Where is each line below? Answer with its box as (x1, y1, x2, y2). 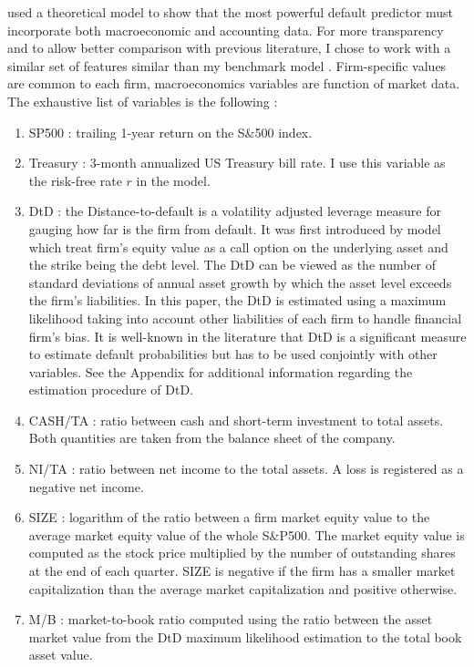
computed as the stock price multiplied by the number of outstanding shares (28, 543, 456, 562)
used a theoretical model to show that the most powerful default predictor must (7, 3, 453, 21)
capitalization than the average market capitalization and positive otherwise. (28, 579, 458, 598)
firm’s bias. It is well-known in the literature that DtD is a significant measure (28, 326, 467, 345)
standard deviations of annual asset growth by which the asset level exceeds (28, 272, 452, 292)
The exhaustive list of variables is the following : (7, 91, 278, 110)
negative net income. (28, 477, 144, 496)
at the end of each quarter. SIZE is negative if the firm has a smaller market (28, 561, 456, 580)
